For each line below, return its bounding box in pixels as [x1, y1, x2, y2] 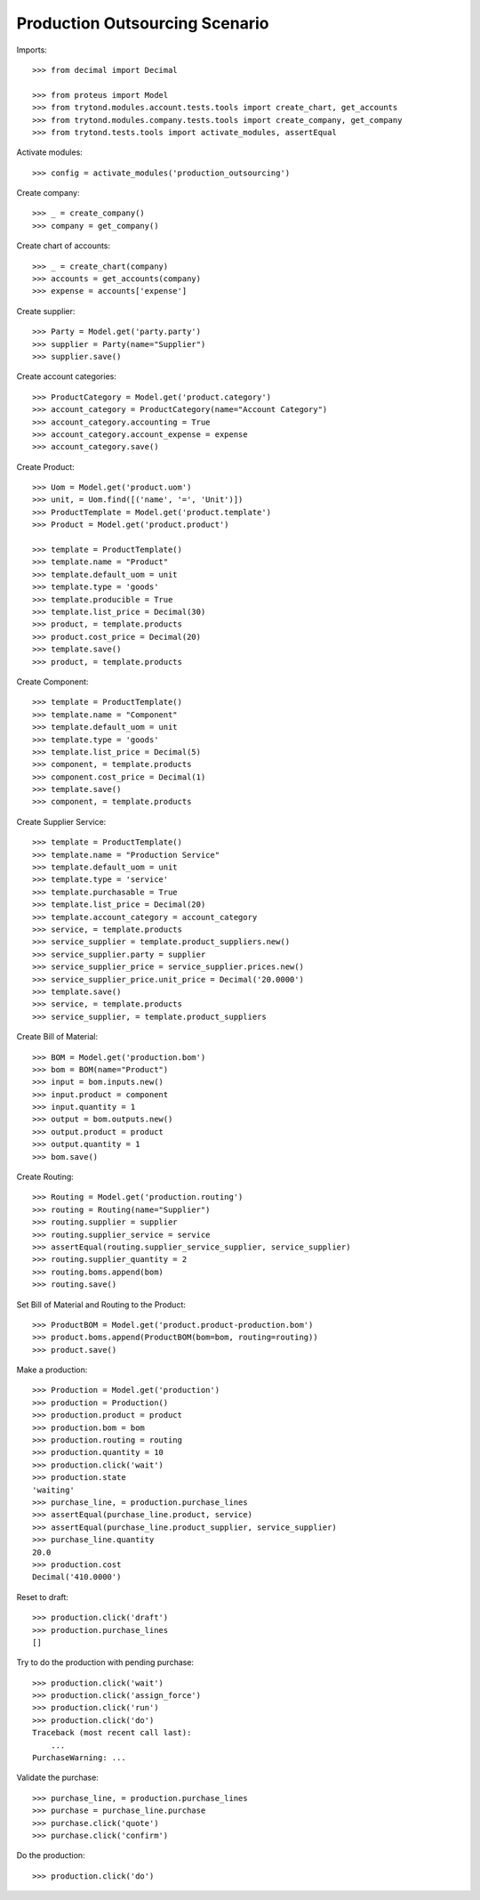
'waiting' [32, 1484, 75, 1495]
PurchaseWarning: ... [32, 1753, 126, 1763]
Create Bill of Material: [16, 1031, 98, 1042]
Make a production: [16, 1364, 88, 1375]
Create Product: [16, 461, 75, 472]
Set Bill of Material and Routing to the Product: [16, 1299, 187, 1310]
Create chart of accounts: [16, 240, 111, 251]
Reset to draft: [16, 1591, 68, 1602]
